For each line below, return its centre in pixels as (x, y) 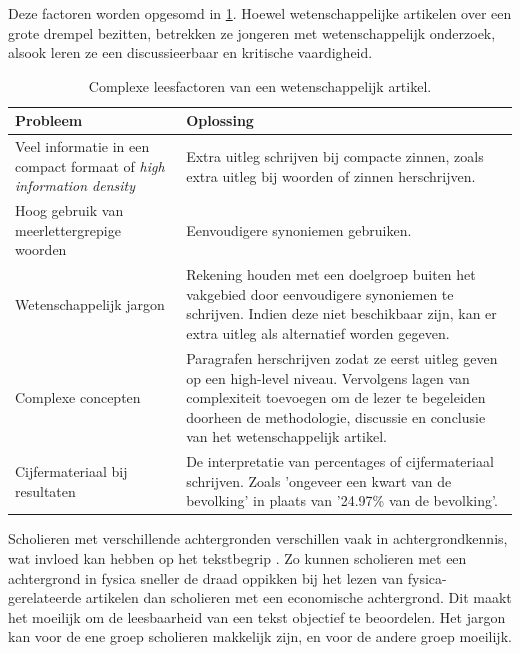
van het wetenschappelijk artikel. (286, 436)
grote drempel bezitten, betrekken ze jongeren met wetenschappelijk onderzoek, (252, 32)
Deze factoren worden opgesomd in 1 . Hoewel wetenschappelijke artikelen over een (260, 13)
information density (75, 185)
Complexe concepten (78, 397)
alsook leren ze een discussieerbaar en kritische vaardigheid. (190, 52)
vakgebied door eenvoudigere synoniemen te (320, 293)
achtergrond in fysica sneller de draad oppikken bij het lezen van (206, 577)
